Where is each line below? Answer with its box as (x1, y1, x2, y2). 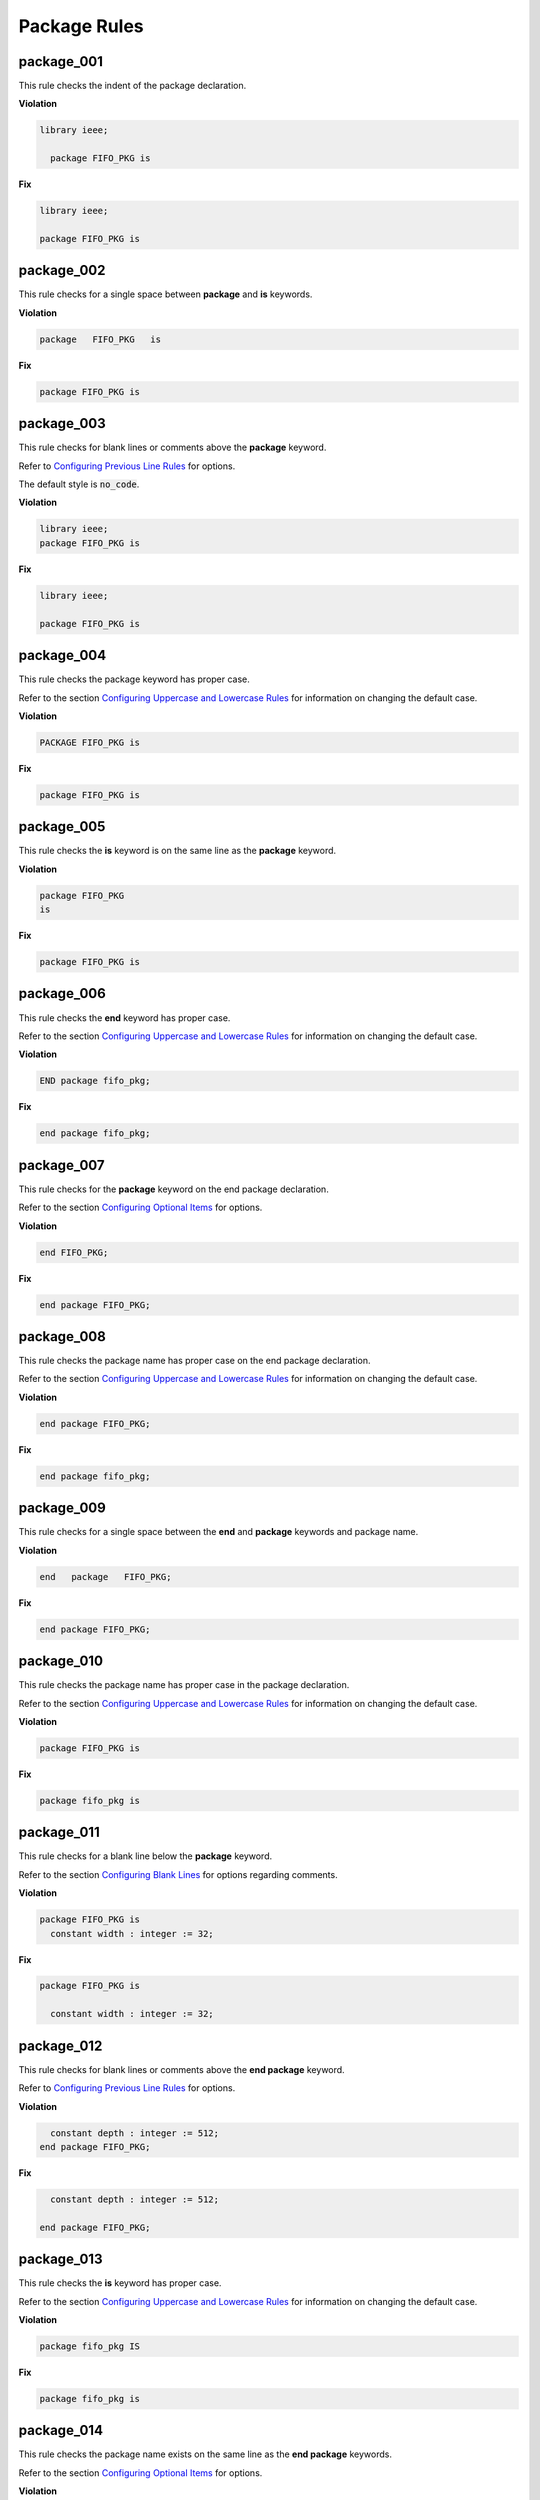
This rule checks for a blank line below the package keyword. (18, 1850, 273, 1862)
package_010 (18, 1653, 104, 1670)
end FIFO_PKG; (39, 1246, 109, 1258)
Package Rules (18, 15, 144, 37)
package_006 (18, 985, 107, 1002)
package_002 (18, 262, 106, 279)
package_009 (18, 1500, 107, 1517)
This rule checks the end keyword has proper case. (18, 1011, 231, 1024)
